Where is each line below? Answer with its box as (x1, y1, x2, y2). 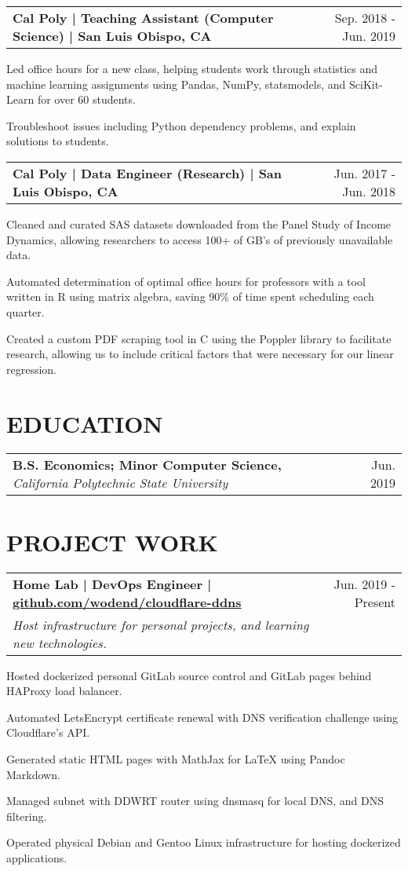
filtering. (6, 807, 47, 824)
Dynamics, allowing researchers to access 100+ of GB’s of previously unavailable (6, 231, 393, 247)
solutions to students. (6, 133, 109, 149)
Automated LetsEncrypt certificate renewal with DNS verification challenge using (6, 708, 399, 725)
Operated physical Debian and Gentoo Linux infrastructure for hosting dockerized (6, 834, 401, 851)
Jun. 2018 (342, 181, 395, 200)
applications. (6, 849, 67, 866)
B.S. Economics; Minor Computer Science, (13, 456, 282, 474)
